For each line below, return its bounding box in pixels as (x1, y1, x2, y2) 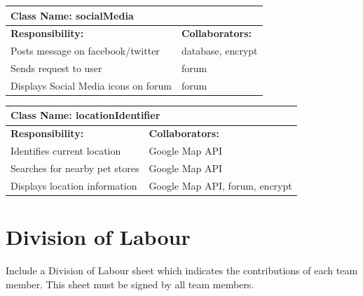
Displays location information (11, 178, 137, 192)
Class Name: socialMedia (11, 8, 134, 22)
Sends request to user (11, 61, 102, 76)
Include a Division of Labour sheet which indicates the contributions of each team (6, 263, 358, 278)
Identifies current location (11, 143, 121, 158)
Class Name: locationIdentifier (11, 108, 160, 122)
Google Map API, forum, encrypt (149, 178, 292, 192)
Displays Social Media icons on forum (11, 78, 172, 92)
